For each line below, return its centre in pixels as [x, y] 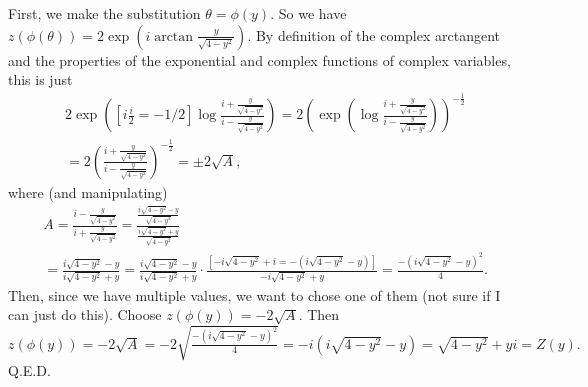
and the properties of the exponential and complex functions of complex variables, [259, 59]
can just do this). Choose [85, 314]
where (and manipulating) [88, 191]
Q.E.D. [29, 369]
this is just [40, 79]
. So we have [308, 13]
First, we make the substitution [104, 13]
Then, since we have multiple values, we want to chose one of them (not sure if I [254, 294]
